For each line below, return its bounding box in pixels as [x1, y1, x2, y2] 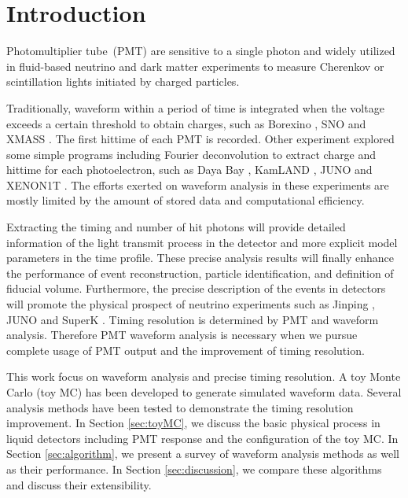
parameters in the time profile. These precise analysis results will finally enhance [6, 249, 395, 266]
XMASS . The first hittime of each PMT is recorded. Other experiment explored [6, 131, 395, 147]
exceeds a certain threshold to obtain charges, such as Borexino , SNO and [6, 115, 366, 131]
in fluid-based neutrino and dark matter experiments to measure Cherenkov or [6, 57, 384, 74]
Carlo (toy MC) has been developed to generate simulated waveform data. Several [6, 384, 402, 400]
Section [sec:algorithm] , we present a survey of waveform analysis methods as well [6, 445, 399, 462]
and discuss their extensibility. [6, 476, 152, 492]
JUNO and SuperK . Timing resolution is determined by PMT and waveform [6, 311, 379, 327]
